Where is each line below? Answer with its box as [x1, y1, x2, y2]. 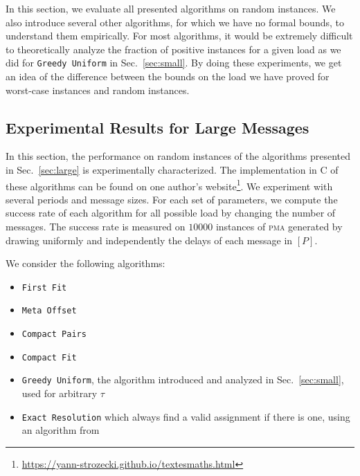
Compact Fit [21, 352, 77, 363]
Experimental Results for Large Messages [6, 116, 309, 138]
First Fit [21, 282, 67, 293]
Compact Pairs [21, 329, 87, 340]
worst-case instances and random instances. [6, 82, 190, 97]
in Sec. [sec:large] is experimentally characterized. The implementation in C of [6, 163, 339, 177]
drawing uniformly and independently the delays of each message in [6, 232, 293, 247]
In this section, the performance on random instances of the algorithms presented [6, 149, 351, 163]
